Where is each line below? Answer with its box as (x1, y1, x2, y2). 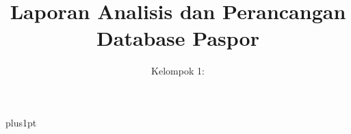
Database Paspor (96, 24, 259, 52)
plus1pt (5, 115, 37, 129)
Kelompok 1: (151, 64, 205, 78)
